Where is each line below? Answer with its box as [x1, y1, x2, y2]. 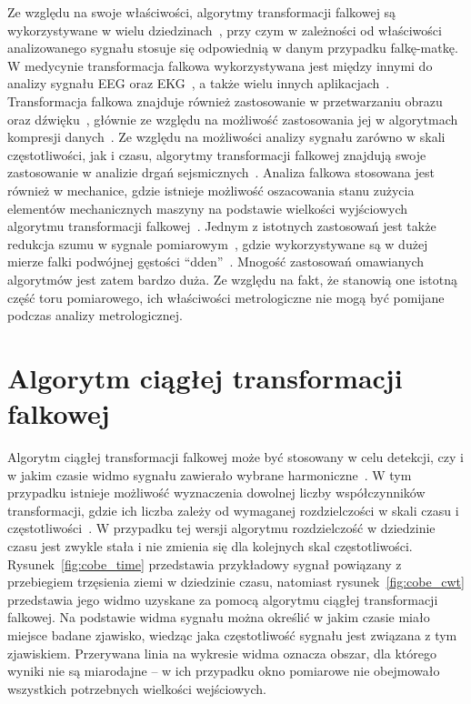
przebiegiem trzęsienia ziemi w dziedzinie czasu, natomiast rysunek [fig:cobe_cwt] [7, 572, 465, 591]
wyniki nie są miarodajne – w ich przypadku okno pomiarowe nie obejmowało [7, 661, 440, 680]
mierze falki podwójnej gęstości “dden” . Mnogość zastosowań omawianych [7, 252, 425, 271]
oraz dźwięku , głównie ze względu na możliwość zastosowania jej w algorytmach [7, 109, 458, 128]
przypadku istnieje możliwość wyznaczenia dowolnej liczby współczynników [7, 483, 426, 502]
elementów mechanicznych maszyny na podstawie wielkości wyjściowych [7, 198, 408, 217]
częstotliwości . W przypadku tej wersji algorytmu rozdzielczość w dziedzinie [7, 518, 436, 538]
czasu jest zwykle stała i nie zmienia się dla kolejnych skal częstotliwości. [7, 536, 413, 555]
